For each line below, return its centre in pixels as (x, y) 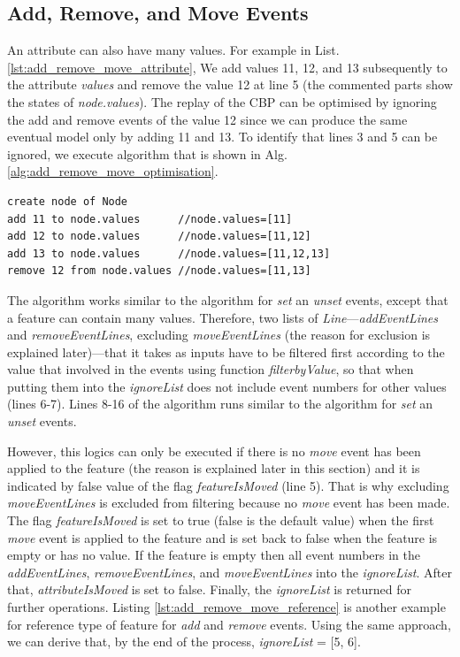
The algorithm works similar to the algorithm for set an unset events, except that (228, 299)
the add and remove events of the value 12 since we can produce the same (207, 119)
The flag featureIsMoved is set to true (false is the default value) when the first (221, 520)
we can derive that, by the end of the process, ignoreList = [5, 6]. (184, 642)
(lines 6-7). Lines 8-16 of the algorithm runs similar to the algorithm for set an (220, 404)
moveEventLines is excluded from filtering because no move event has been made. (229, 503)
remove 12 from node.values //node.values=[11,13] (159, 271)
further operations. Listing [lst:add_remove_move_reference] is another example (226, 607)
